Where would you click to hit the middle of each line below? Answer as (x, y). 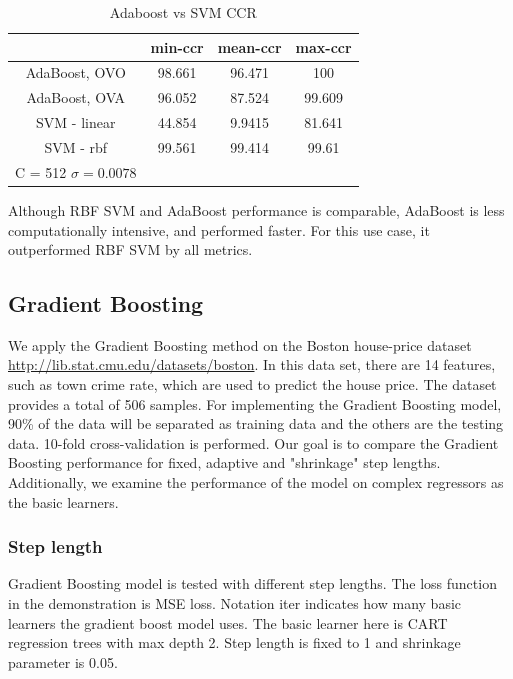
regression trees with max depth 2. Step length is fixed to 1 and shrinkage (234, 642)
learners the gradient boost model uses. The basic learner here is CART (228, 622)
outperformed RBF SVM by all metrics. (130, 249)
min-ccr (177, 46)
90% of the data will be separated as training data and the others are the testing (256, 423)
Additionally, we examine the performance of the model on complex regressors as (256, 482)
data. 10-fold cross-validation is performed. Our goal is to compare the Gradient (253, 442)
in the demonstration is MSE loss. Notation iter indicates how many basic (235, 603)
